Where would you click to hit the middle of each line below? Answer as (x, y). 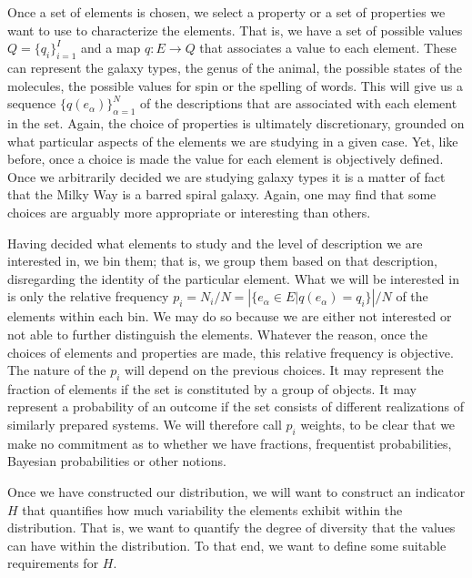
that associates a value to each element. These (328, 48)
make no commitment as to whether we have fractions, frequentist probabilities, (230, 443)
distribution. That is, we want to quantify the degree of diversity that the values (231, 527)
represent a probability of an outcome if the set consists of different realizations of (236, 406)
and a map (111, 48)
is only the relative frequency (88, 296)
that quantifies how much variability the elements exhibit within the (212, 509)
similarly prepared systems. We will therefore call (145, 425)
